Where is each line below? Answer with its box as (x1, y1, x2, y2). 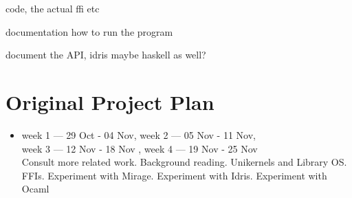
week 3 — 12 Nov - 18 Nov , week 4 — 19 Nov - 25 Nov (21, 141, 258, 155)
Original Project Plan (5, 87, 214, 115)
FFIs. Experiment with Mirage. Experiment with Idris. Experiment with (21, 168, 327, 182)
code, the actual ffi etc (5, 1, 100, 15)
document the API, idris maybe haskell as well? (5, 47, 206, 62)
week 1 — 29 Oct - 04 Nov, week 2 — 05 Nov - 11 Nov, (21, 127, 256, 142)
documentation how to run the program (5, 24, 173, 38)
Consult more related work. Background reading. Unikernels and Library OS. (21, 155, 347, 169)
